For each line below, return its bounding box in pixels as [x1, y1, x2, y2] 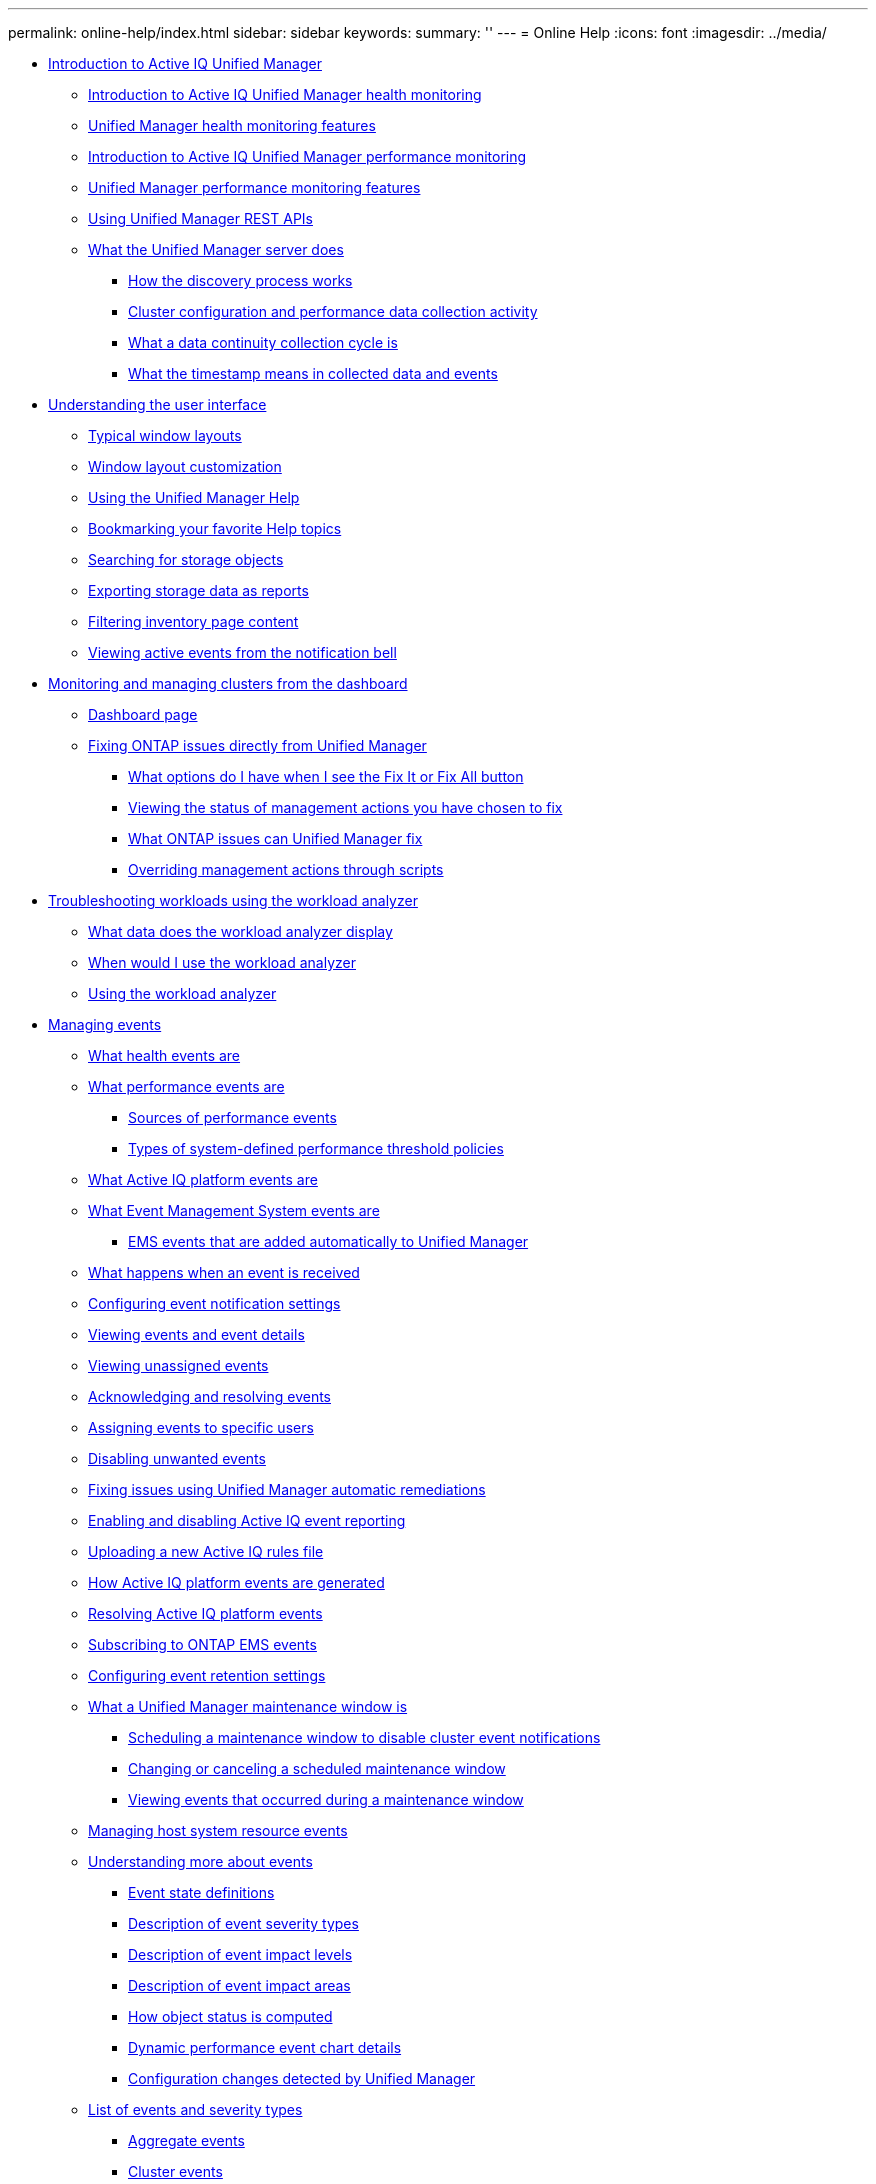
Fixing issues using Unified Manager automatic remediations [88, 1481, 486, 1498]
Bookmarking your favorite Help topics [88, 520, 342, 537]
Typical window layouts [88, 427, 242, 444]
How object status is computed [128, 2008, 333, 2025]
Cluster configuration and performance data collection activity [128, 303, 538, 320]
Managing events [48, 1016, 162, 1033]
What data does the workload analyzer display [88, 923, 393, 940]
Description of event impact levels [128, 1946, 353, 1963]
